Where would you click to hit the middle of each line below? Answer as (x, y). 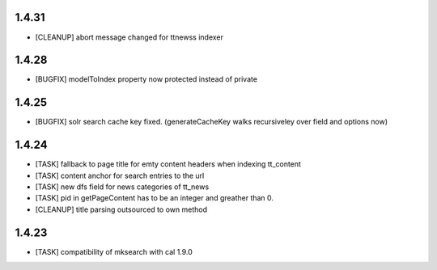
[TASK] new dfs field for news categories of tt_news (122, 187)
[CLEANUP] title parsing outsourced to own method (121, 209)
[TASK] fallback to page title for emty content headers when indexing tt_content (168, 164)
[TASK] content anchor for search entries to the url (120, 175)
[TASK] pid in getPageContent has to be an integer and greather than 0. (155, 198)
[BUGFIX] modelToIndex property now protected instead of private (146, 79)
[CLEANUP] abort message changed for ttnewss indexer (129, 37)
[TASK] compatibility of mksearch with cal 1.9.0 (114, 251)
